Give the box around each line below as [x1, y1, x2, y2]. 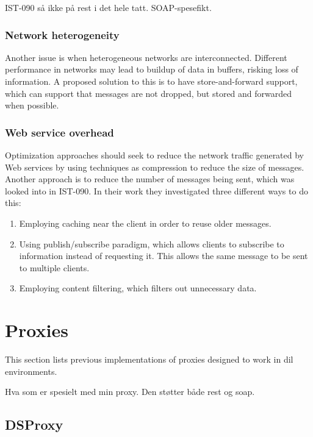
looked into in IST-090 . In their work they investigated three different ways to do [5, 184, 308, 197]
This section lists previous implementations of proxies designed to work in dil [5, 353, 293, 366]
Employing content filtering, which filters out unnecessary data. [19, 282, 257, 294]
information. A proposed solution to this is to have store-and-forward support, [5, 75, 298, 87]
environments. [5, 364, 57, 377]
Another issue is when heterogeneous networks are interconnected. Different [5, 51, 287, 63]
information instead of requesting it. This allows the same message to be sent [19, 249, 308, 262]
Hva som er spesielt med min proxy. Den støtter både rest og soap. [5, 385, 255, 398]
